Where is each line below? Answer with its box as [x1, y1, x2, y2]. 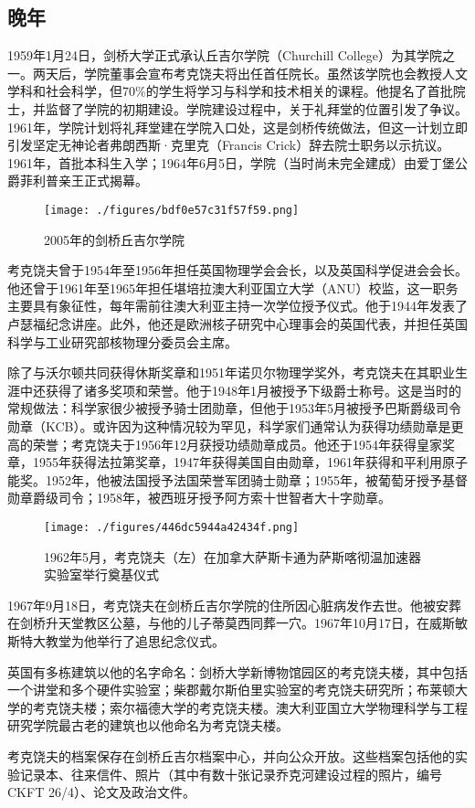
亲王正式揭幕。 [58, 171, 148, 190]
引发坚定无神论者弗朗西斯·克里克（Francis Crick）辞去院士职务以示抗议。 [7, 135, 450, 154]
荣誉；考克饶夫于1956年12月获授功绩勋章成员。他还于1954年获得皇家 [32, 434, 442, 453]
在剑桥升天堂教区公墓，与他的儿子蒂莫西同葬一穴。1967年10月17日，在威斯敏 [7, 613, 468, 633]
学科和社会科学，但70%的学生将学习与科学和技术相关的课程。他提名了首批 [7, 81, 453, 101]
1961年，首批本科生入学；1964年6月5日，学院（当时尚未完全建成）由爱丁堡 [7, 153, 455, 172]
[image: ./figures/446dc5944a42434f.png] [44, 520, 300, 534]
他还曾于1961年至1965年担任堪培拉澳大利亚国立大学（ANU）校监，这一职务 [7, 278, 459, 297]
